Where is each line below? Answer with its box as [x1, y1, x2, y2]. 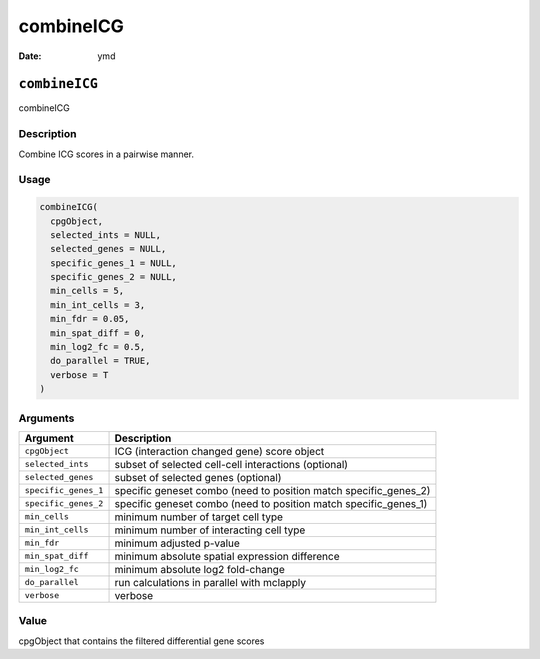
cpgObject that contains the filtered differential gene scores [18, 635, 265, 647]
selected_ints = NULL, [50, 229, 162, 240]
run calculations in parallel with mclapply [114, 575, 307, 589]
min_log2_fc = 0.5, [50, 341, 146, 353]
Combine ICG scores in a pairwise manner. [18, 148, 195, 160]
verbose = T [50, 369, 109, 380]
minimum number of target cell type [114, 510, 284, 524]
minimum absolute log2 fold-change [114, 562, 285, 576]
